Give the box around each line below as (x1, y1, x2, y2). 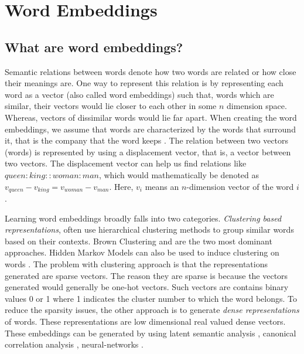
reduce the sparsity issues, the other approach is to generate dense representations (5, 304, 299, 316)
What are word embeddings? (5, 38, 183, 56)
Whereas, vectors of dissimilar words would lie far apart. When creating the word (5, 111, 297, 123)
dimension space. (227, 100, 287, 112)
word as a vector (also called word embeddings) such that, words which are (5, 88, 274, 100)
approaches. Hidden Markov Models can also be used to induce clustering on (5, 246, 279, 258)
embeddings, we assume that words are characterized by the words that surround (5, 122, 296, 135)
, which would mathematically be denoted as (98, 168, 259, 181)
